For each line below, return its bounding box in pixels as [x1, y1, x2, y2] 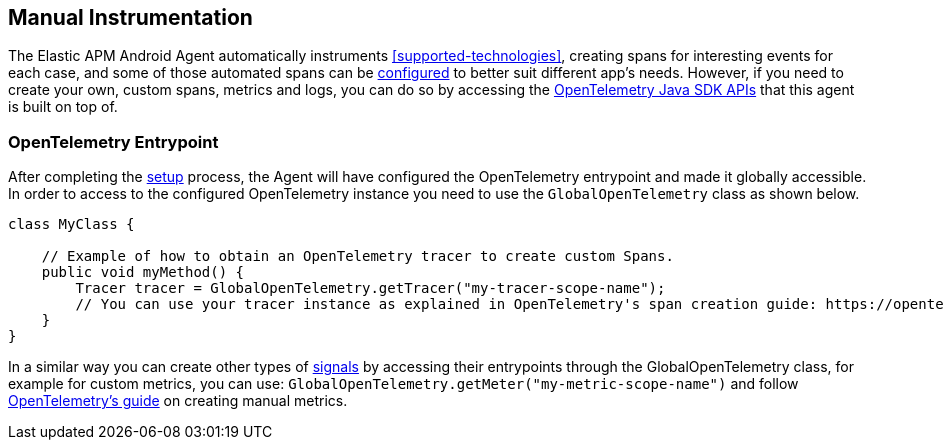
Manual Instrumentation [8, 5, 253, 30]
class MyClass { [8, 216, 135, 233]
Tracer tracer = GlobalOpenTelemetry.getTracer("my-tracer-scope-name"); [75, 280, 666, 297]
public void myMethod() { [41, 264, 245, 281]
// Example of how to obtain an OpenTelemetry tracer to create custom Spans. [41, 248, 674, 265]
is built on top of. [8, 98, 118, 116]
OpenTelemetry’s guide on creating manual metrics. [8, 392, 348, 410]
